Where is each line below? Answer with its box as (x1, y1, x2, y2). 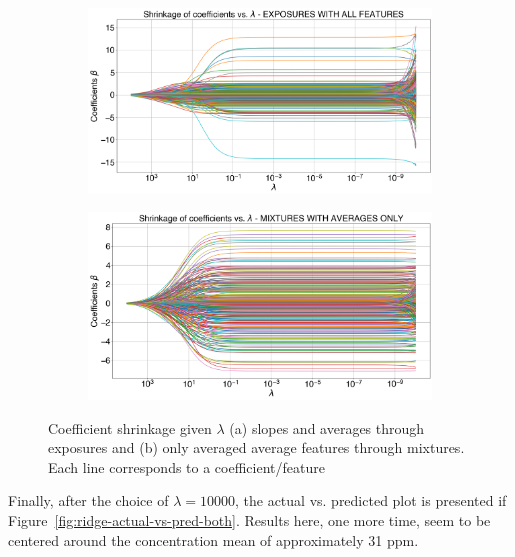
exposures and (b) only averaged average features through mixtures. (48, 437, 465, 458)
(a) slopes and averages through (229, 417, 425, 438)
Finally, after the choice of (8, 490, 169, 511)
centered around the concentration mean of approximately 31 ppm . (8, 529, 419, 550)
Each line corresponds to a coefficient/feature (48, 456, 325, 477)
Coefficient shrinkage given (48, 417, 212, 438)
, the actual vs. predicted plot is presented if (234, 490, 507, 511)
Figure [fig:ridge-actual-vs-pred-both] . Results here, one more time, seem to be (8, 509, 491, 530)
